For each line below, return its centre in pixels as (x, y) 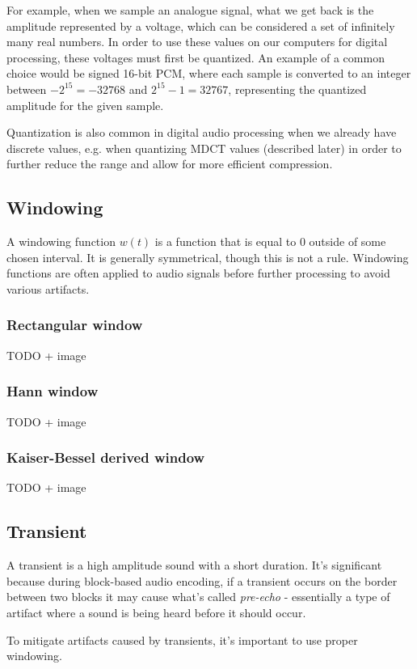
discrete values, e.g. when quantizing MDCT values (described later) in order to (204, 148)
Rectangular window (75, 325)
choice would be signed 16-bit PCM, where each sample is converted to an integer (209, 73)
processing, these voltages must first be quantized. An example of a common (196, 57)
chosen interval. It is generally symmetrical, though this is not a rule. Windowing (208, 257)
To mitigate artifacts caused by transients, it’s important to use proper (182, 639)
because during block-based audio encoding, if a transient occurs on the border (202, 580)
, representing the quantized (297, 89)
